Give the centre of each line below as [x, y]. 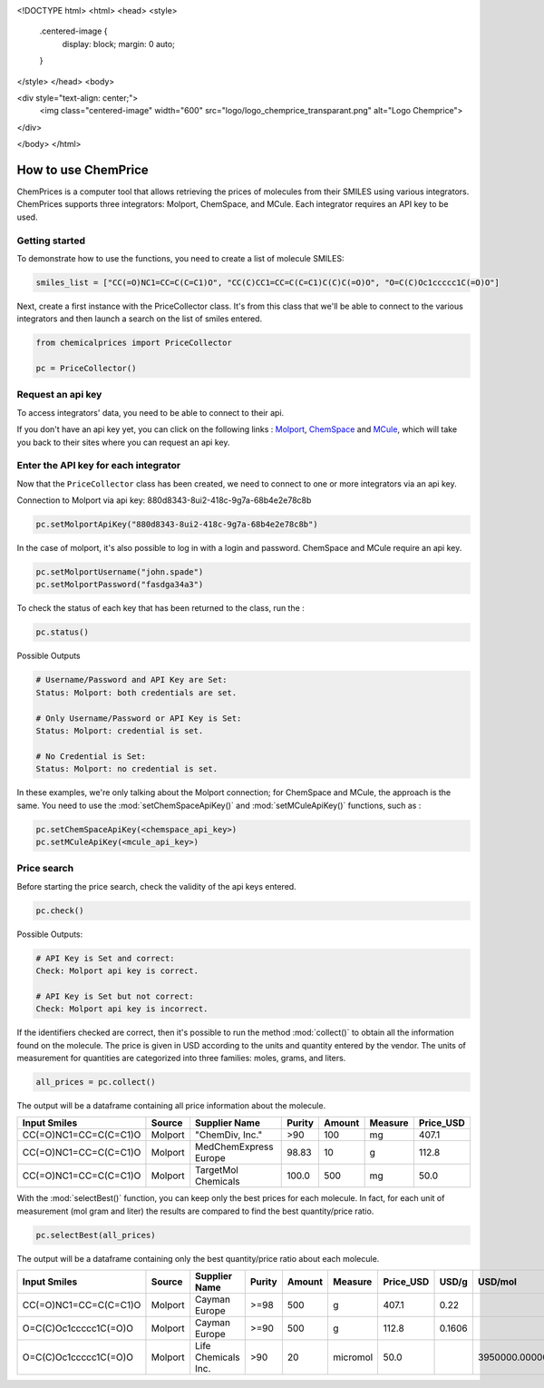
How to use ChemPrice [83, 169]
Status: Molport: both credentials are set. [136, 693]
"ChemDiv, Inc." [229, 1135]
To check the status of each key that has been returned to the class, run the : [161, 608]
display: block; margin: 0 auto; [119, 44]
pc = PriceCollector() [86, 369]
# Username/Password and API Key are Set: [131, 680]
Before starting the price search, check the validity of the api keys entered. [156, 886]
